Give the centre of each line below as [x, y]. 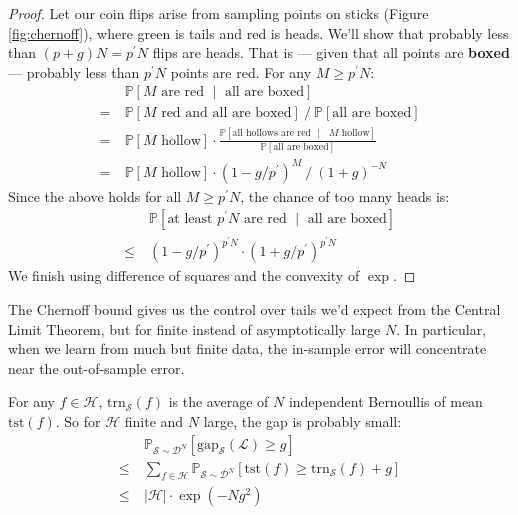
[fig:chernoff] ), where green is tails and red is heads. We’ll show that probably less [258, 32]
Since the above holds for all [95, 195]
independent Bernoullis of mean [385, 401]
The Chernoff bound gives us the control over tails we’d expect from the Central [254, 308]
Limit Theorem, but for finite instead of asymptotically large [194, 328]
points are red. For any [241, 71]
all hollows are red [271, 133]
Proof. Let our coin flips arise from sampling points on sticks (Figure [218, 13]
